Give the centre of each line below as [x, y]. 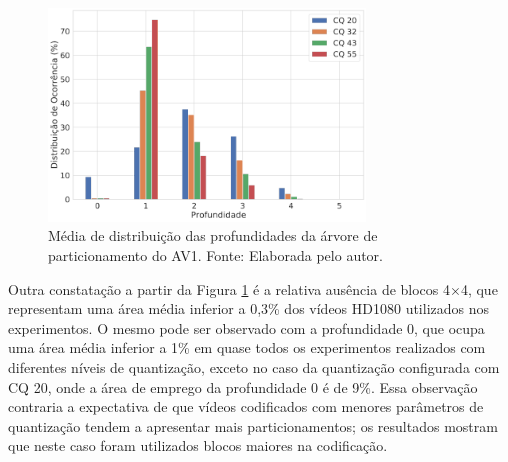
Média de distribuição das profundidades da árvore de [213, 235]
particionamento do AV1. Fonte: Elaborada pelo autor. [216, 255]
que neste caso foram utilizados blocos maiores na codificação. [198, 445]
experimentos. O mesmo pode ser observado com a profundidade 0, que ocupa [246, 327]
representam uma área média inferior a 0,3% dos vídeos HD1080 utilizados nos [249, 308]
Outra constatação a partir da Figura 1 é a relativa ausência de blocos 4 [229, 288]
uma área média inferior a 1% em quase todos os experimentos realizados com [247, 347]
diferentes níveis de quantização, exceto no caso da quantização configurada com [254, 367]
